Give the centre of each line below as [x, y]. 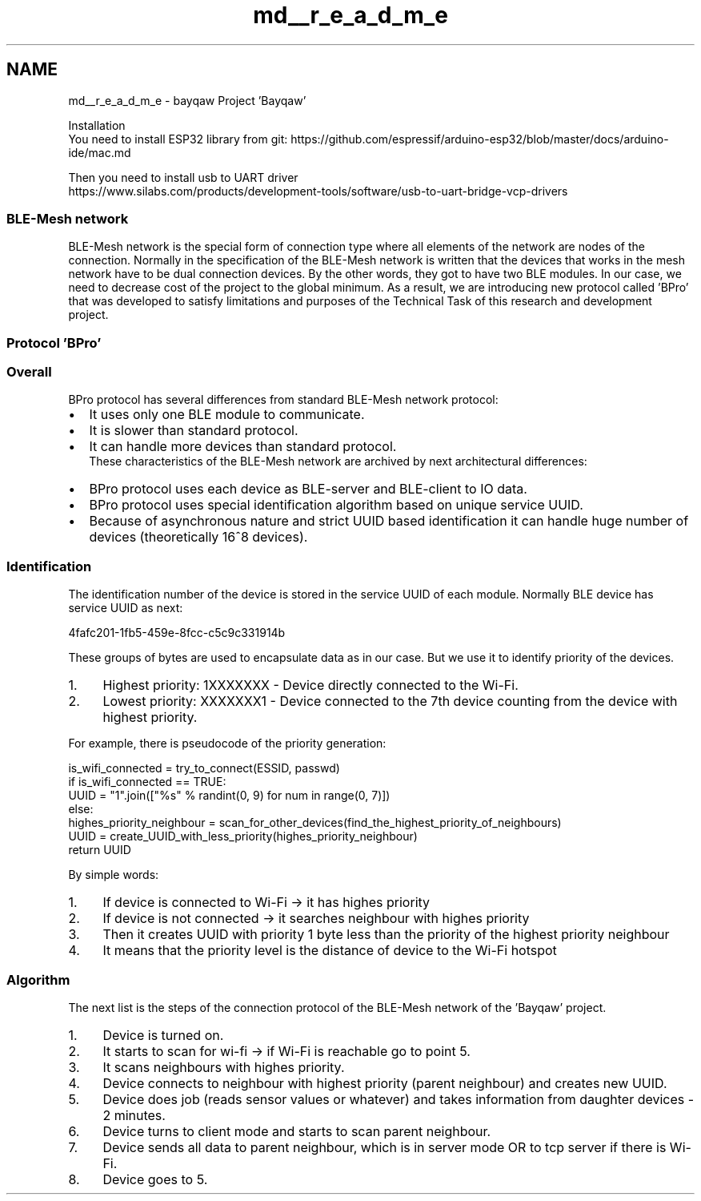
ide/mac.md [100, 152]
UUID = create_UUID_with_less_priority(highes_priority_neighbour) [243, 836]
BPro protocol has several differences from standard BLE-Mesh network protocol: [283, 400]
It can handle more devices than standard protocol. [243, 447]
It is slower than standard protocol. [194, 431]
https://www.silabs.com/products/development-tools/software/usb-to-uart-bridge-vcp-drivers [318, 191]
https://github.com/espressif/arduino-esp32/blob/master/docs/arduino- [480, 139]
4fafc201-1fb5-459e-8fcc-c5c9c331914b [177, 633]
